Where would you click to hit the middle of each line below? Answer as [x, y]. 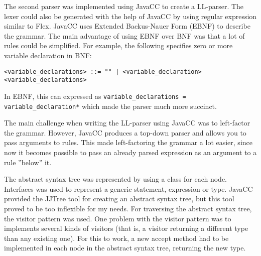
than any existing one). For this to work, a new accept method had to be [116, 238]
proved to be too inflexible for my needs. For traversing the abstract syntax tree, [128, 208]
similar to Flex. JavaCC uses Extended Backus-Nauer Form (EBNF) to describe [127, 26]
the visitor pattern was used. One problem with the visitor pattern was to [118, 218]
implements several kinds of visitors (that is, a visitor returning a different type [126, 228]
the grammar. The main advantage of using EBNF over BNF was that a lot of [124, 35]
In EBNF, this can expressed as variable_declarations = [95, 96]
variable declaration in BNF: [48, 55]
